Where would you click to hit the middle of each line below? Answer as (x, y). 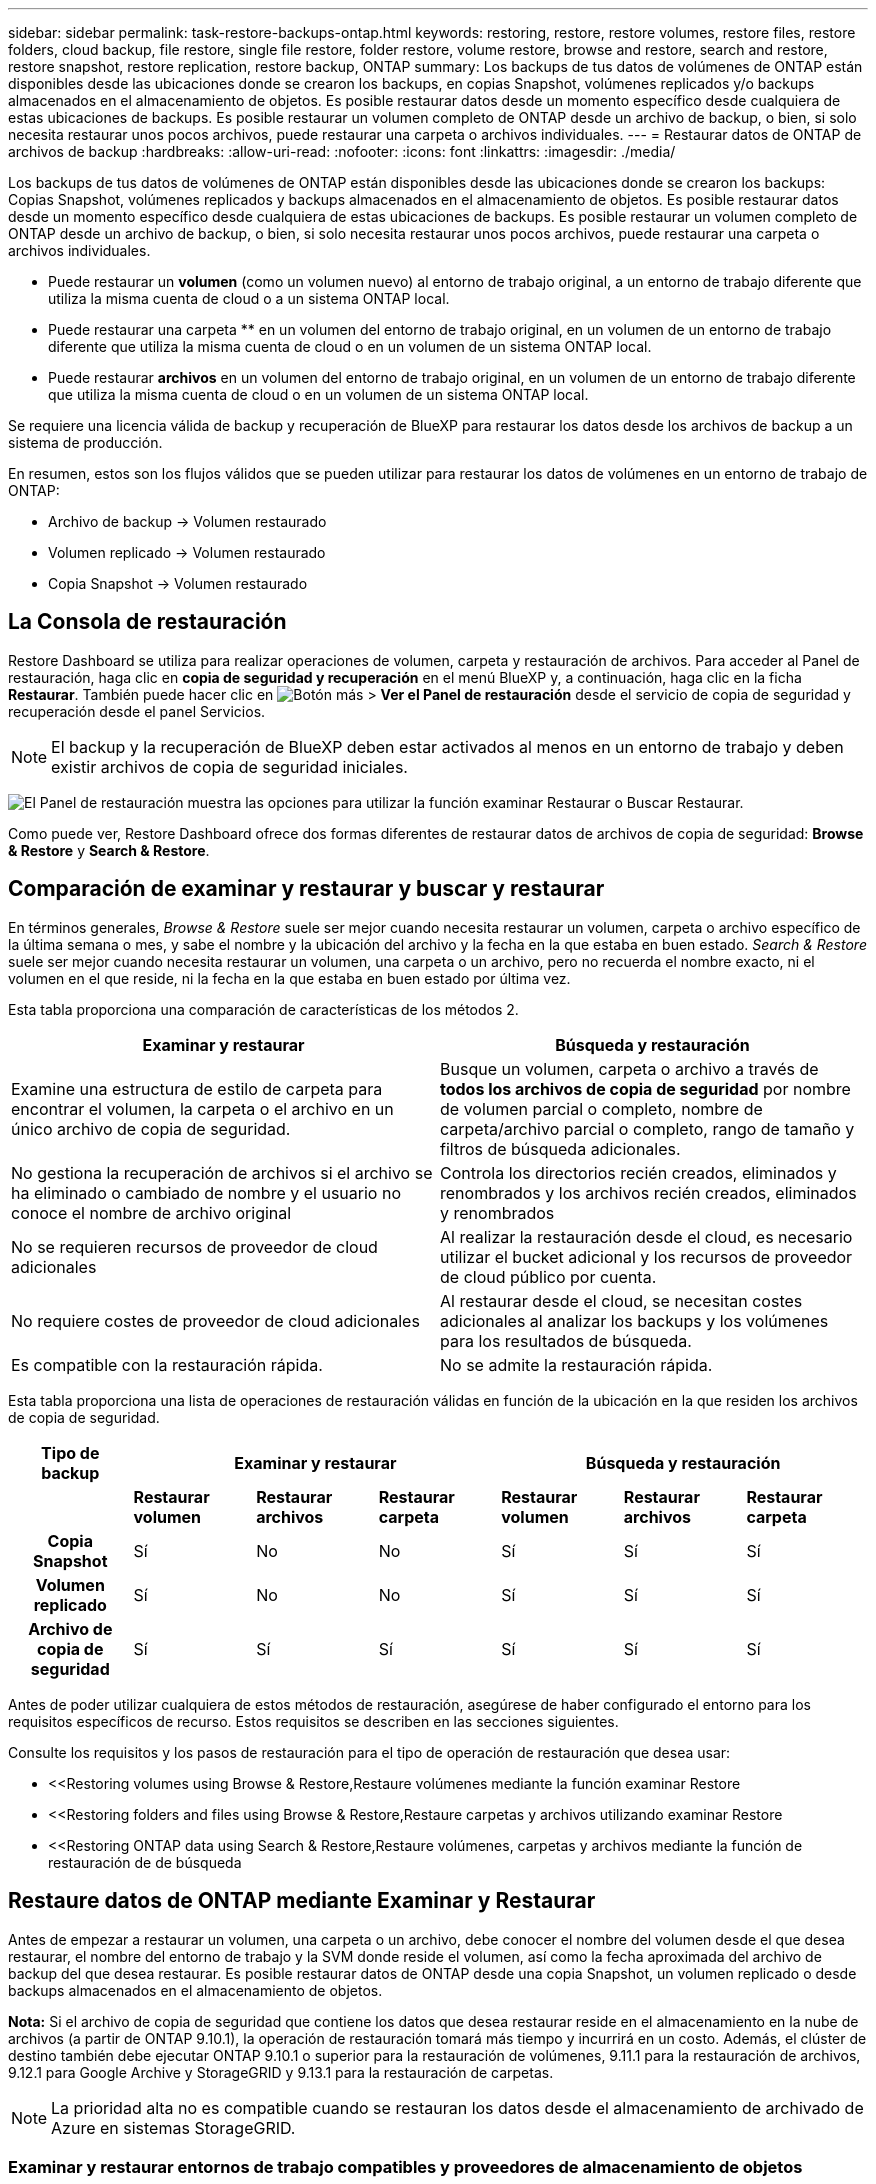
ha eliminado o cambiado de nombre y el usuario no (206, 1192)
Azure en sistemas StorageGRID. (173, 2127)
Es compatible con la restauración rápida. (167, 1364)
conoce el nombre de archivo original (151, 1212)
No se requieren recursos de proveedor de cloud (194, 1246)
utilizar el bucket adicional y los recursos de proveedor (646, 1256)
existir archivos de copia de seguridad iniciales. (229, 766)
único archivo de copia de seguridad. (151, 1128)
